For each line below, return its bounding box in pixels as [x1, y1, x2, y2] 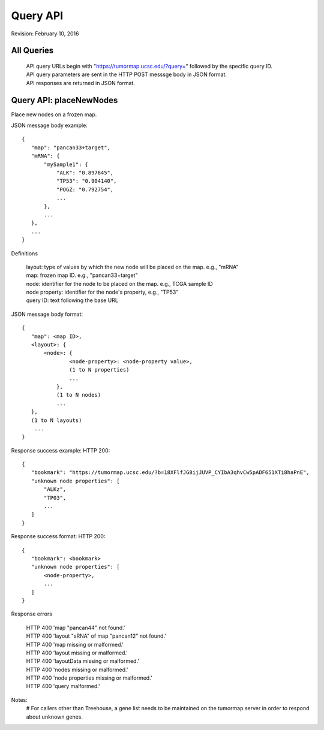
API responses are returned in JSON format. [26, 79, 135, 86]
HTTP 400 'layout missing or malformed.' [26, 649, 128, 656]
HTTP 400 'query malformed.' [26, 683, 100, 690]
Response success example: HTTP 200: [11, 447, 110, 454]
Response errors [11, 610, 52, 617]
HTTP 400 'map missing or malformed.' [26, 641, 124, 648]
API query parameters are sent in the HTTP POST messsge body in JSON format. [26, 71, 227, 78]
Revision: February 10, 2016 [11, 30, 79, 37]
